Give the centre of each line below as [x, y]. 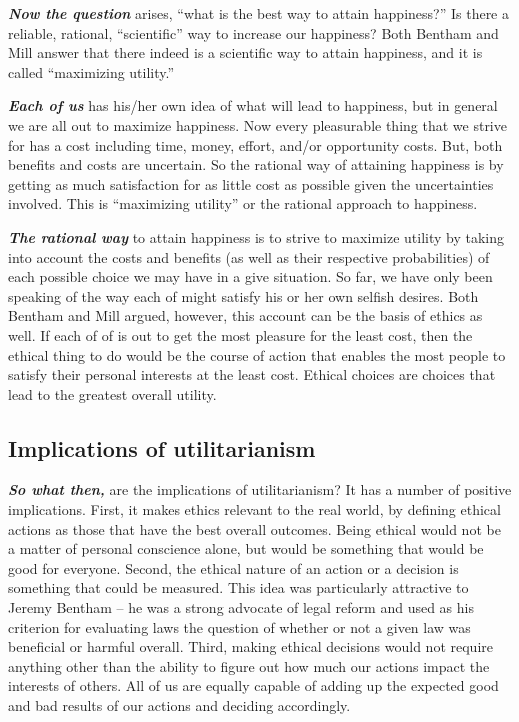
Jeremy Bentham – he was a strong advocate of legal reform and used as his [241, 607]
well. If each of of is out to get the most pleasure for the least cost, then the [240, 334]
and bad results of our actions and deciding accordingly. [179, 705]
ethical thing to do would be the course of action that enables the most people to [257, 354]
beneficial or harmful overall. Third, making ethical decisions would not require [250, 646]
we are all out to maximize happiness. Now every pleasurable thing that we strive [257, 124]
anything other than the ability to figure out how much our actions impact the [249, 665]
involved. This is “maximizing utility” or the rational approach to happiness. [243, 203]
